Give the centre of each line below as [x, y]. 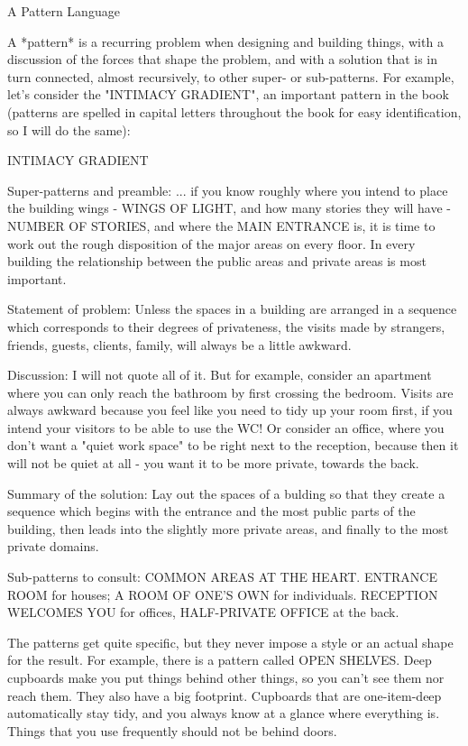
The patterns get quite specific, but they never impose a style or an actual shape [230, 642]
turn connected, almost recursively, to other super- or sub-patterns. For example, [231, 76]
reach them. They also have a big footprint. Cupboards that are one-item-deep [225, 695]
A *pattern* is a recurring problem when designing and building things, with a [225, 41]
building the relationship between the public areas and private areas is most [217, 261]
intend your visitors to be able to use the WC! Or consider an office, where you [226, 427]
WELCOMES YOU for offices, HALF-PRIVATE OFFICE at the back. [203, 612]
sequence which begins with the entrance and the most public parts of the [211, 511]
